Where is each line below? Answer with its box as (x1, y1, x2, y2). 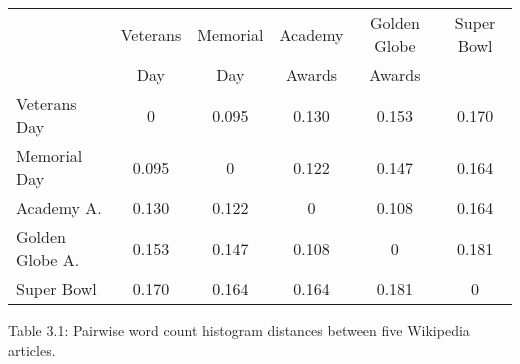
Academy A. (16, 196, 102, 219)
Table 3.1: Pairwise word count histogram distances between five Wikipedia (8, 320, 470, 340)
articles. (8, 339, 56, 360)
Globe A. (16, 248, 80, 271)
